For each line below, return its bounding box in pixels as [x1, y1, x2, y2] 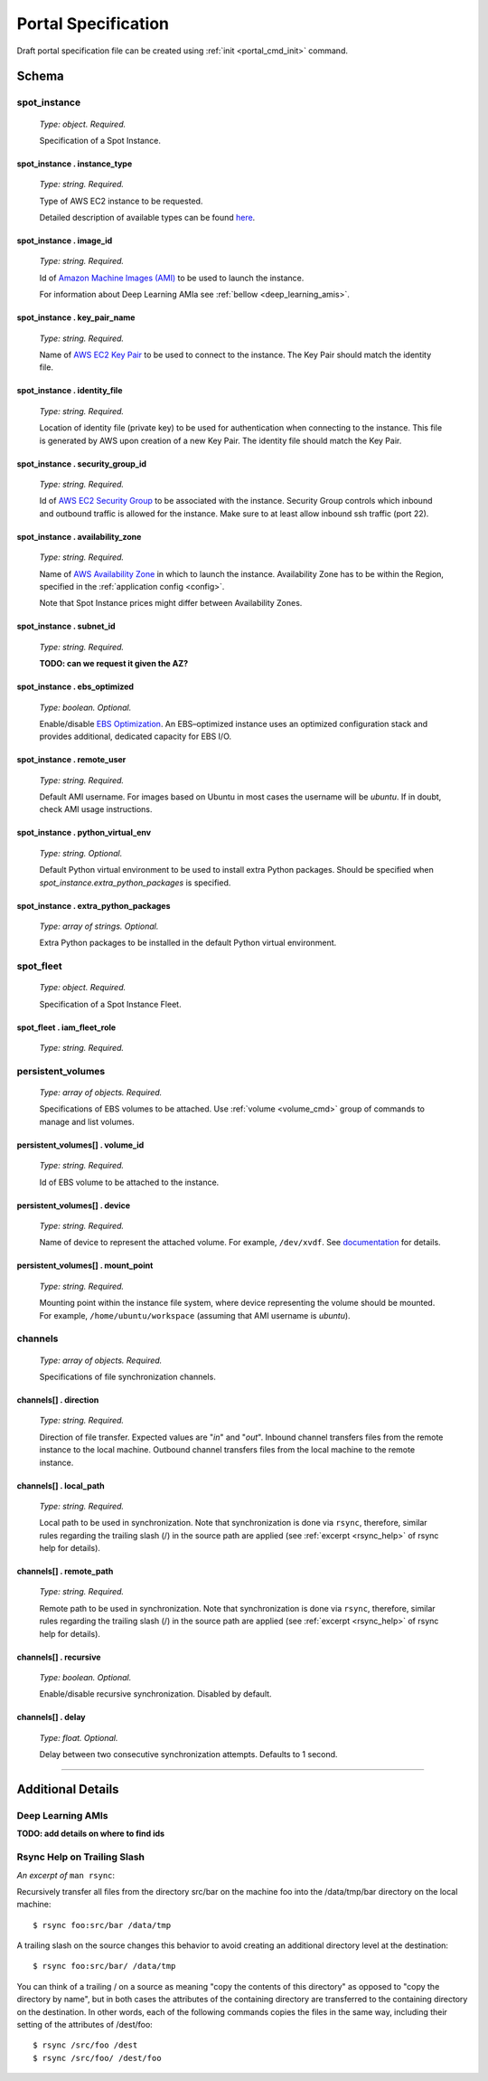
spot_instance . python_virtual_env [16, 828, 152, 838]
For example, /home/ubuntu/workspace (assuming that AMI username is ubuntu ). [39, 1310, 352, 1320]
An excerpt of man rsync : [16, 1869, 116, 1880]
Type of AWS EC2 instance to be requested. [39, 195, 203, 206]
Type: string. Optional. [39, 847, 123, 858]
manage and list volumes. [39, 1116, 135, 1127]
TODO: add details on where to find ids [16, 1828, 165, 1840]
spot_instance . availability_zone [16, 531, 142, 542]
